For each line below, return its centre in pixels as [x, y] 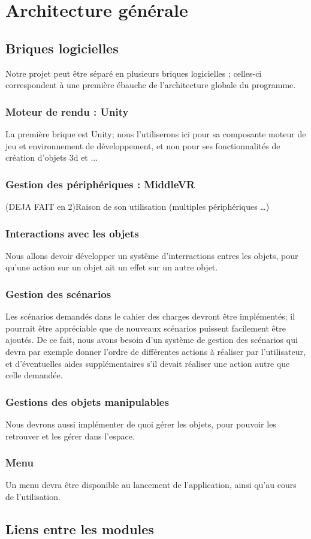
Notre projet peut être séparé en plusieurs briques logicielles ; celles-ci [134, 73]
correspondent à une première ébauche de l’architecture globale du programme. [151, 85]
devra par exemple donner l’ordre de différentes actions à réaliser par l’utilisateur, [155, 351]
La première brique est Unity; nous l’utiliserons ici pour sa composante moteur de [156, 133]
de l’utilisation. [33, 496]
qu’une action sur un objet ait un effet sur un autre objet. [112, 267]
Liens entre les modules [80, 529]
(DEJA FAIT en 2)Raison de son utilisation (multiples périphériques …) [138, 206]
